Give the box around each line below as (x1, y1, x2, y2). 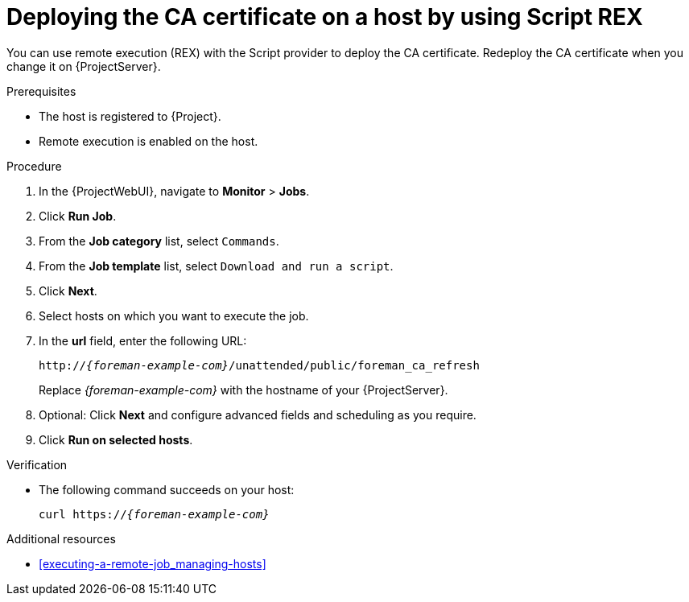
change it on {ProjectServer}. (6, 59, 161, 73)
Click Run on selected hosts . (39, 432, 193, 447)
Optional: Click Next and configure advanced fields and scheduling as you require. (39, 407, 477, 422)
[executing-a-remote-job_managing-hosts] (39, 556, 266, 571)
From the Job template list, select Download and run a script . (39, 258, 394, 273)
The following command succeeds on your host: (39, 482, 295, 497)
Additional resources (6, 531, 116, 546)
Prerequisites (6, 84, 76, 98)
